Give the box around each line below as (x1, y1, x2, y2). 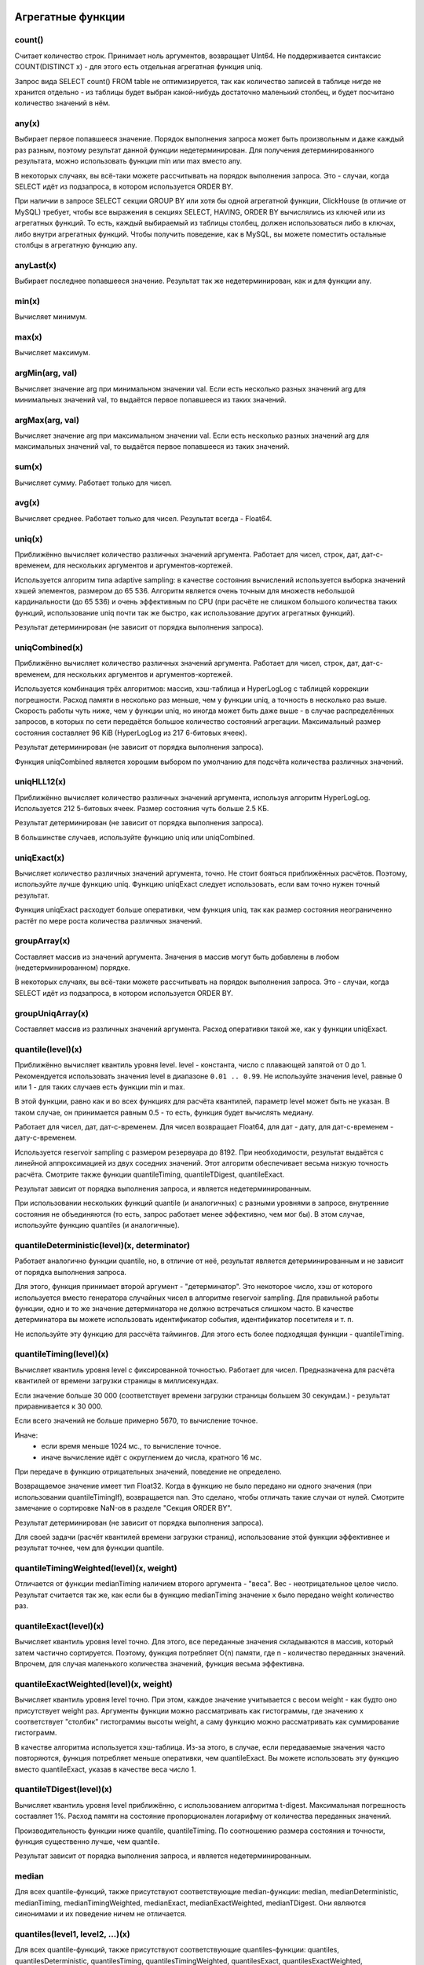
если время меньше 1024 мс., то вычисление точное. (41, 1442, 221, 1451)
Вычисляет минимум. (14, 312, 88, 321)
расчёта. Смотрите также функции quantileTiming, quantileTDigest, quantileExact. (14, 1170, 285, 1179)
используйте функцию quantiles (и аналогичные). (14, 1221, 180, 1230)
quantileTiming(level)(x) (14, 1349, 109, 1360)
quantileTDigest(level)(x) (14, 1784, 113, 1795)
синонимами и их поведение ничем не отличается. (14, 1909, 188, 1919)
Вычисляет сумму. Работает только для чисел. (14, 478, 173, 487)
